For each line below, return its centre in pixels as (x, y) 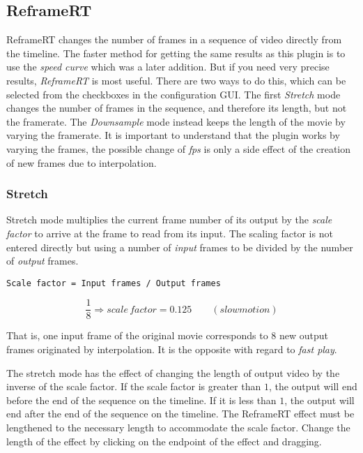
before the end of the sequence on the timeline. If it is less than (141, 400)
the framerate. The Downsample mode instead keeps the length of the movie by (176, 121)
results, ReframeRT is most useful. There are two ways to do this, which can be (176, 80)
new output (304, 335)
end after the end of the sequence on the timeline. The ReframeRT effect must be (180, 414)
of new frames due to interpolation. (82, 162)
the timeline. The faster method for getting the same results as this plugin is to (176, 53)
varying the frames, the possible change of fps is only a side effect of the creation (179, 148)
